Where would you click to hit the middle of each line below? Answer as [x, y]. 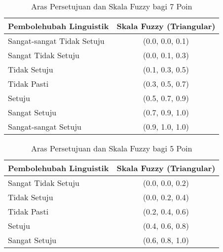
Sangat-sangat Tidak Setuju [56, 41]
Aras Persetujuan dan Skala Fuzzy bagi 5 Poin [112, 148]
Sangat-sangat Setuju [45, 126]
